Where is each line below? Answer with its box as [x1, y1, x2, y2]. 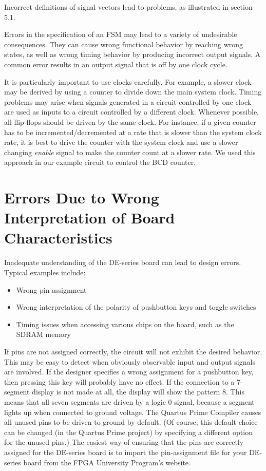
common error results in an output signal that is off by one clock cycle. [4, 59, 227, 69]
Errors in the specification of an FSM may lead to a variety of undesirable [4, 29, 237, 40]
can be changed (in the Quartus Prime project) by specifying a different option [4, 426, 253, 437]
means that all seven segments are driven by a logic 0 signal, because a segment [4, 396, 255, 407]
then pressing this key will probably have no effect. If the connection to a [4, 376, 235, 387]
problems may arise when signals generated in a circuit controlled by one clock [4, 96, 252, 107]
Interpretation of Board [4, 207, 175, 228]
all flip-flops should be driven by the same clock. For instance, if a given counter [4, 116, 256, 127]
